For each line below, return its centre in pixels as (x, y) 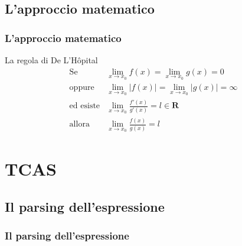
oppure (82, 88)
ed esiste (85, 106)
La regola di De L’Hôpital (51, 60)
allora (79, 124)
